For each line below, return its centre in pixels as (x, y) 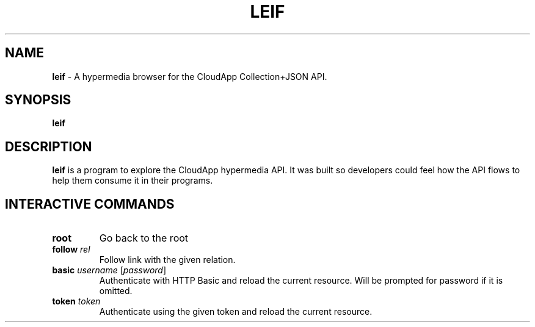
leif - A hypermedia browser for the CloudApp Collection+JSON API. (190, 76)
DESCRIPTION (49, 146)
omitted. (116, 291)
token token (76, 301)
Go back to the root (144, 238)
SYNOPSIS (38, 100)
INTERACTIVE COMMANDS (90, 204)
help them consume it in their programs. (133, 181)
